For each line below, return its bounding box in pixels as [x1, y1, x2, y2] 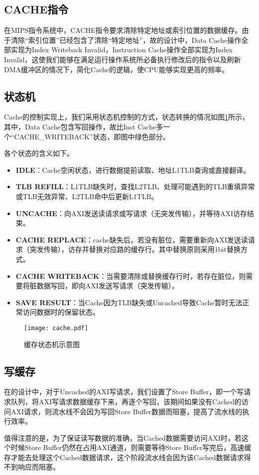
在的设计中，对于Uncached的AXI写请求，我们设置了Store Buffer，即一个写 [4, 386, 244, 397]
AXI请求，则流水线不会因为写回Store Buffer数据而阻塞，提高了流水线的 [10, 406, 243, 416]
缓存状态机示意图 [24, 339, 80, 349]
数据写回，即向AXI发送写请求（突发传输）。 [36, 280, 179, 291]
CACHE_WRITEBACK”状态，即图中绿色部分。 [14, 131, 170, 141]
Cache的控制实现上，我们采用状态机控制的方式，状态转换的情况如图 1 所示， [4, 112, 249, 122]
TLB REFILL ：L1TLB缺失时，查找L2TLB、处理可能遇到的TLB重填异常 [15, 181, 255, 192]
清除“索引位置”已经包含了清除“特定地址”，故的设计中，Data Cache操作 [10, 34, 242, 45]
